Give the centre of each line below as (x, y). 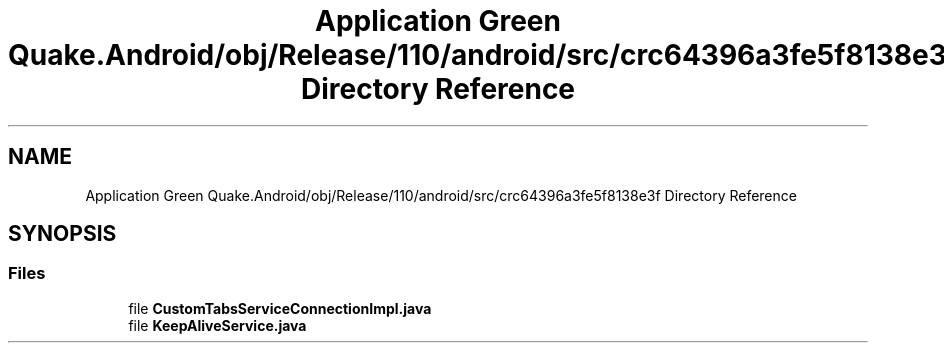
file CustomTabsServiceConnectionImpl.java (280, 308)
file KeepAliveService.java (217, 325)
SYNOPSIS (62, 234)
